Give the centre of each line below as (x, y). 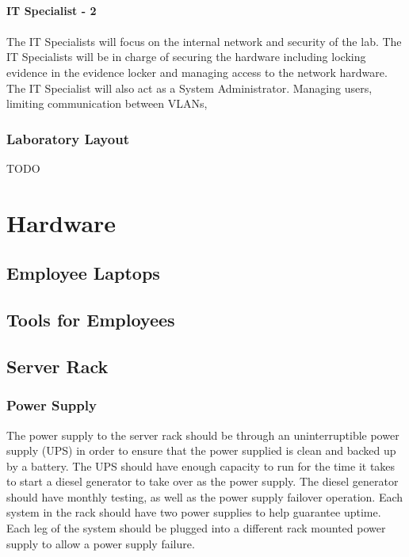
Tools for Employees (91, 320)
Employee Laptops (83, 273)
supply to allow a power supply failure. (101, 543)
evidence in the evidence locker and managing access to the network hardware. (197, 72)
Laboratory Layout (68, 138)
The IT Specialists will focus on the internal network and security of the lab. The (204, 41)
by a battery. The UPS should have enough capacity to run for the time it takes (201, 465)
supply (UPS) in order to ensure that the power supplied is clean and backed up (201, 450)
